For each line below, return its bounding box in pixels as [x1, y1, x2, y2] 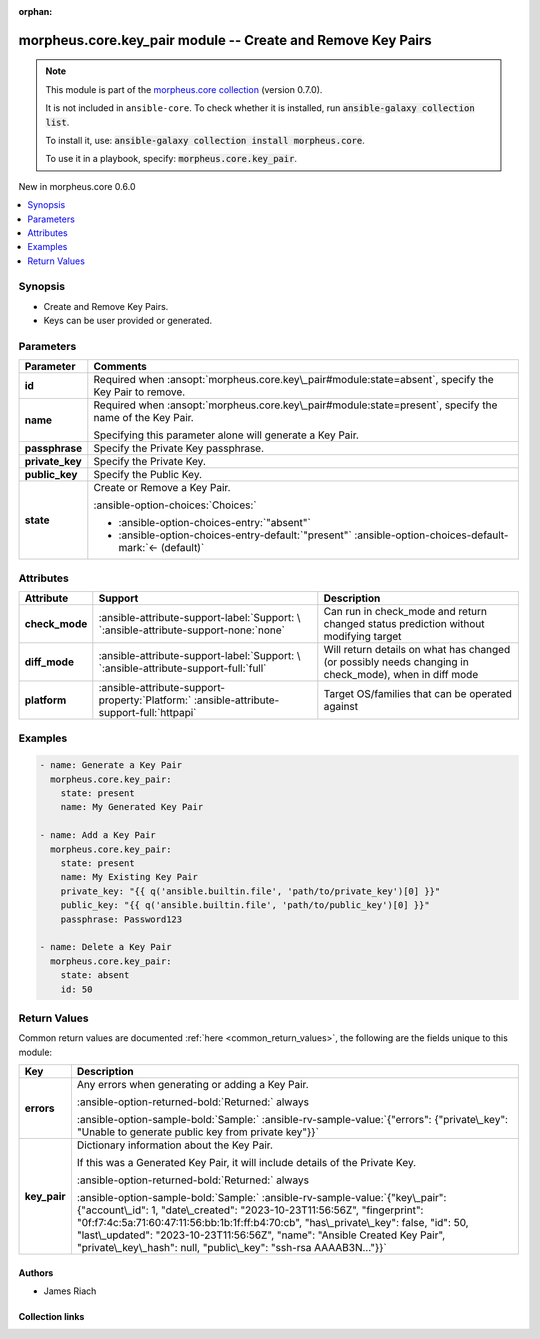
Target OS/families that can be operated [323, 687, 512, 701]
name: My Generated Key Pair [60, 801, 204, 813]
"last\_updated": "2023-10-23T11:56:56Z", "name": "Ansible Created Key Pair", [76, 1228, 446, 1242]
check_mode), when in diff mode [323, 668, 479, 682]
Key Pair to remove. [93, 385, 186, 399]
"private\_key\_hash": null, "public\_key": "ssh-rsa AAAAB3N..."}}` [76, 1241, 387, 1255]
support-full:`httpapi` [98, 706, 197, 720]
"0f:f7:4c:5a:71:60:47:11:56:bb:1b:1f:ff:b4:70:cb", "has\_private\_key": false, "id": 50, [76, 1216, 469, 1230]
